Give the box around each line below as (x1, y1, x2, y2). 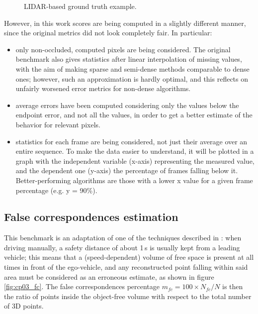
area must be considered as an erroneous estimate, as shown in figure (4, 271, 214, 282)
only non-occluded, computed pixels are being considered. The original (15, 44, 231, 54)
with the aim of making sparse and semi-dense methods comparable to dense (15, 63, 250, 74)
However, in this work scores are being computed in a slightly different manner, (4, 17, 246, 28)
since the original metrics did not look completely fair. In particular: (4, 27, 212, 38)
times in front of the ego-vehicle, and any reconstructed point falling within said (4, 262, 248, 272)
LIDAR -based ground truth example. (24, 1, 137, 11)
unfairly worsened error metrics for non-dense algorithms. (15, 83, 191, 94)
